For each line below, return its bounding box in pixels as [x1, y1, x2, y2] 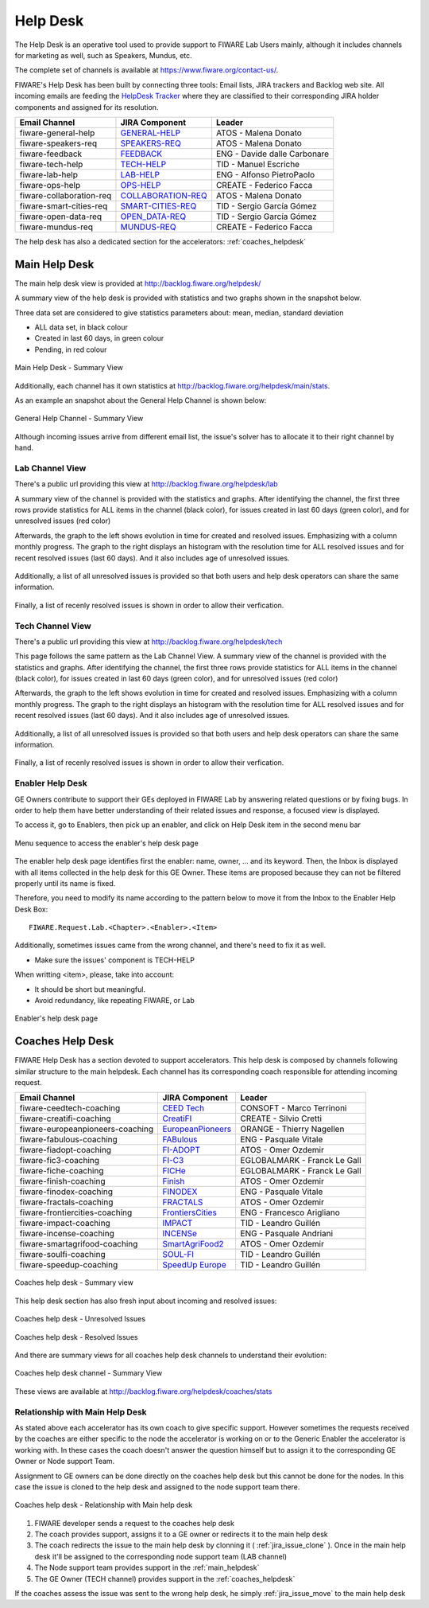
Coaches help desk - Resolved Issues [14, 1332, 138, 1341]
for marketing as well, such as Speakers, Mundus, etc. [14, 50, 192, 60]
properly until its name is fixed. [14, 878, 116, 888]
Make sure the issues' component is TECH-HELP [34, 955, 195, 965]
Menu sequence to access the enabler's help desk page [14, 838, 199, 848]
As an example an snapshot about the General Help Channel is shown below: [14, 395, 267, 405]
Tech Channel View [14, 620, 91, 631]
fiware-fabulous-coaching [19, 1134, 118, 1146]
